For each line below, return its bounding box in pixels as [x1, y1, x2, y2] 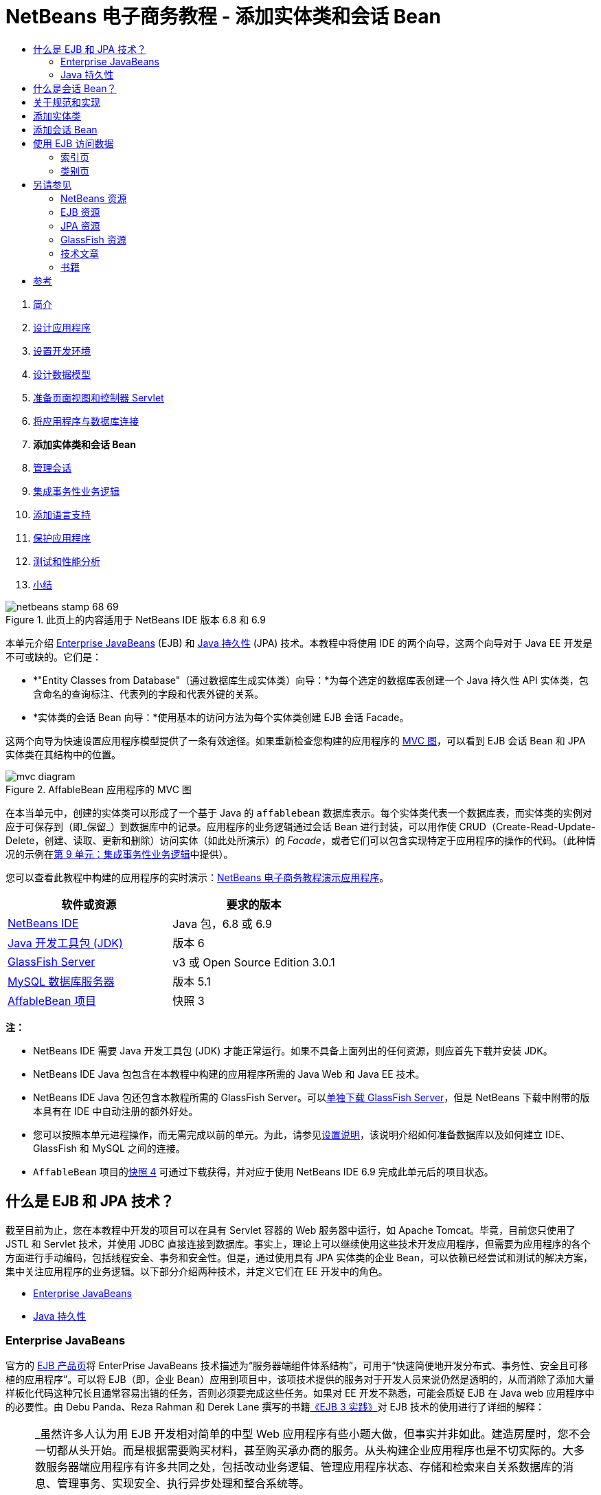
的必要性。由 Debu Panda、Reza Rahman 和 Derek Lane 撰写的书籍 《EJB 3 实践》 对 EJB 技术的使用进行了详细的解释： [5, 1401, 545, 1413]
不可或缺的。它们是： [5, 650, 102, 663]
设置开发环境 [33, 344, 91, 357]
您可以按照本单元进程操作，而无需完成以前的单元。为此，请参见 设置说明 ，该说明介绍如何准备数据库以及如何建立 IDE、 [33, 1128, 571, 1140]
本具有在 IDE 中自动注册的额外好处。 [33, 1105, 199, 1117]
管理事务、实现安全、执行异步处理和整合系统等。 [57, 1476, 310, 1491]
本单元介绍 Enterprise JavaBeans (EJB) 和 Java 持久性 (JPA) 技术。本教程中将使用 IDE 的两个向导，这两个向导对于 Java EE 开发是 [5, 636, 593, 649]
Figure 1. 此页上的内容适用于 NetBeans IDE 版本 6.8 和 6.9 [5, 613, 266, 625]
